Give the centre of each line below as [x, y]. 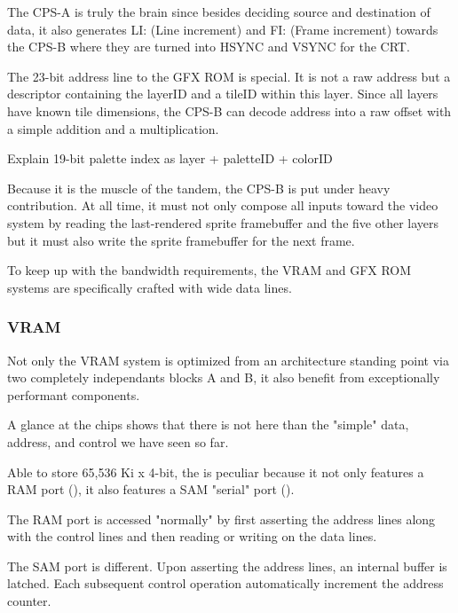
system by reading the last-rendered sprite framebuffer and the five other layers [223, 222]
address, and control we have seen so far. [118, 441]
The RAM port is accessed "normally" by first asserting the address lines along [221, 519]
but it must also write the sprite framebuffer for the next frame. [181, 240]
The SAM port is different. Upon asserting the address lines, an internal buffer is [227, 566]
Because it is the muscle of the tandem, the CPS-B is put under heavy [199, 188]
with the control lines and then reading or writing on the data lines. [192, 536]
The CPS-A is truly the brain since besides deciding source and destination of [219, 12]
